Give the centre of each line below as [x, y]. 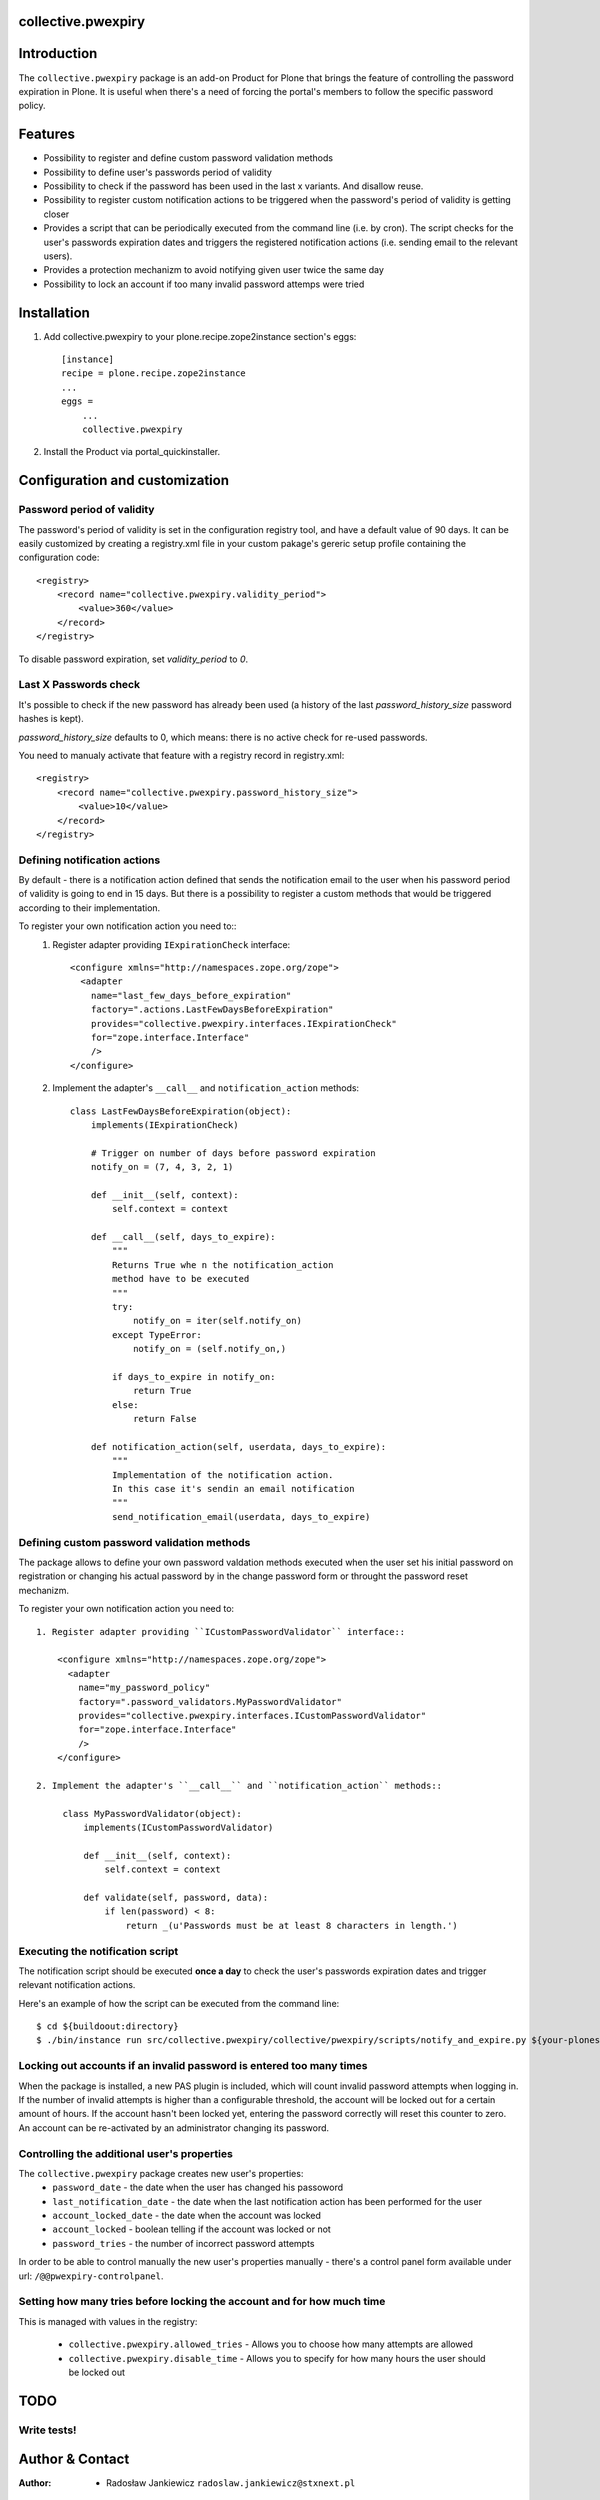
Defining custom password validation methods [134, 1542]
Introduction [58, 53]
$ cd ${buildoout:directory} [107, 2026]
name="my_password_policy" [144, 1688]
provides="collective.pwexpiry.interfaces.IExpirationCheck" [243, 1023]
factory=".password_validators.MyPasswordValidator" [210, 1701]
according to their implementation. [89, 907]
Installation [54, 312]
